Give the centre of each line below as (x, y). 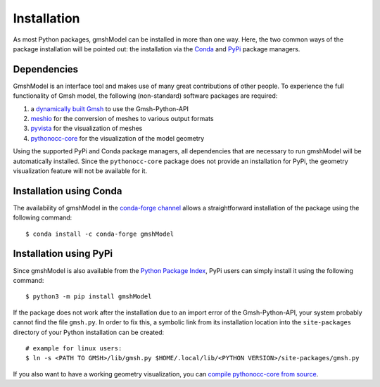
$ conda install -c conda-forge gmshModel (100, 234)
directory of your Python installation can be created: (89, 332)
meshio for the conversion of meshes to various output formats (122, 119)
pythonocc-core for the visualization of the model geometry (118, 138)
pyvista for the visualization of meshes (87, 128)
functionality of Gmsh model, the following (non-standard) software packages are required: (145, 96)
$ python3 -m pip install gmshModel (89, 297)
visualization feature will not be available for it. (80, 171)
